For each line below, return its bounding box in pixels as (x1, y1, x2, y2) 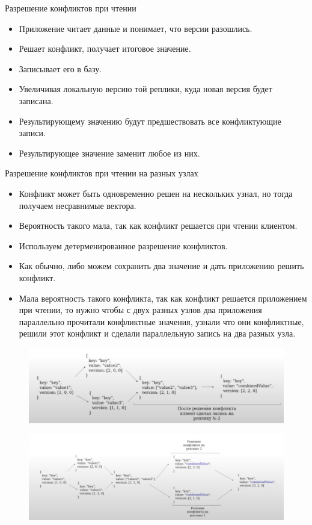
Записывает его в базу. (19, 62, 102, 75)
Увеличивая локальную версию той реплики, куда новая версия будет (19, 82, 272, 95)
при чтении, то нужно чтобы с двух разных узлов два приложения (19, 303, 262, 316)
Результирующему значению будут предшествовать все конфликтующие (19, 114, 281, 127)
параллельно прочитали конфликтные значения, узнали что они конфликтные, (19, 315, 304, 328)
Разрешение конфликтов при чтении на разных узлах (5, 167, 198, 179)
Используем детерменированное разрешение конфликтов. (19, 239, 228, 252)
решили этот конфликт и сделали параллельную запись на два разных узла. (19, 327, 296, 340)
